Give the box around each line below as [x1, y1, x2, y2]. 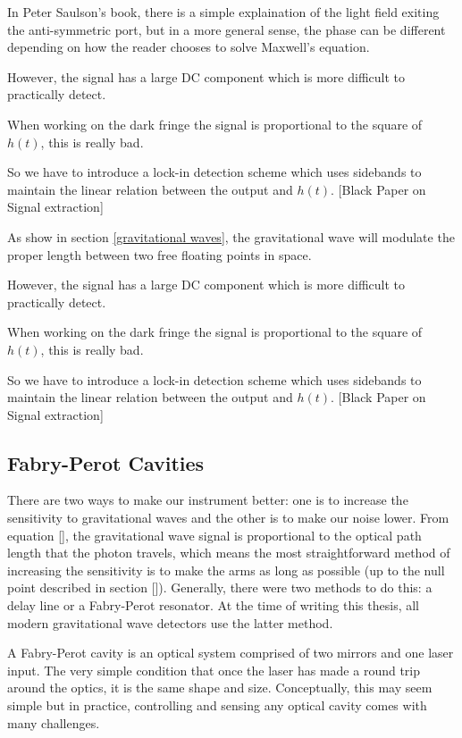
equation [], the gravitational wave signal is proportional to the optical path [7, 525, 422, 544]
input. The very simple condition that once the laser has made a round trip [7, 660, 421, 679]
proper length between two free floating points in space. [7, 245, 312, 264]
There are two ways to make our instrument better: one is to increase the [7, 491, 408, 509]
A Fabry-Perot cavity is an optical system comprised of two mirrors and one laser [7, 643, 454, 662]
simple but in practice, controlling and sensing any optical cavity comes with [7, 696, 427, 715]
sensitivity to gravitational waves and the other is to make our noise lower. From [7, 508, 449, 527]
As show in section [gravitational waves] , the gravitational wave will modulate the [7, 227, 455, 246]
